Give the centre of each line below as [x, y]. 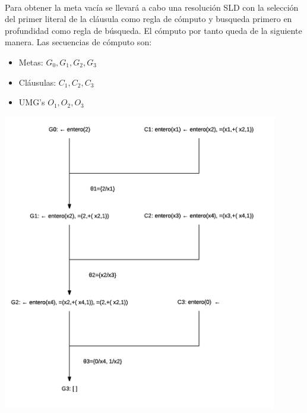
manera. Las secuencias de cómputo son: [78, 42]
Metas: [31, 62]
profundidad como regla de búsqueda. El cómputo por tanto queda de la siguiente [153, 30]
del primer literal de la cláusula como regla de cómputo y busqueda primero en [148, 19]
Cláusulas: [37, 82]
